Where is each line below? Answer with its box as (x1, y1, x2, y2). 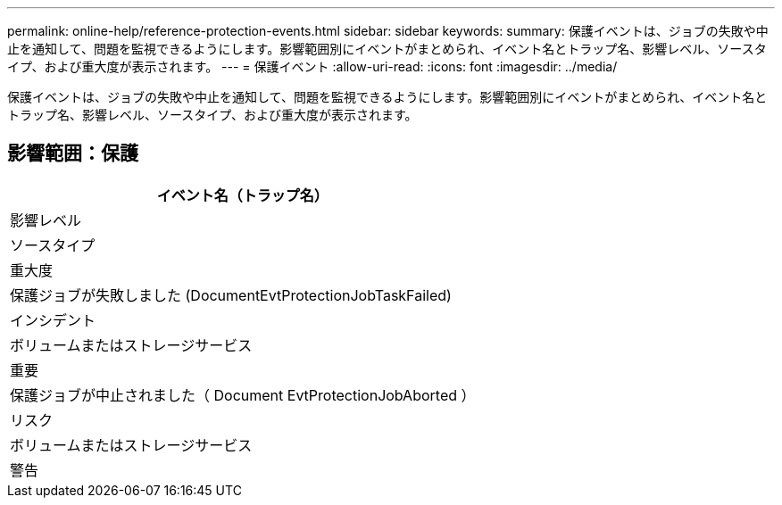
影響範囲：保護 (7, 142, 138, 165)
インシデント (10, 310, 96, 329)
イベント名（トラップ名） (156, 186, 329, 204)
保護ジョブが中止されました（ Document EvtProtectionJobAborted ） (10, 385, 476, 404)
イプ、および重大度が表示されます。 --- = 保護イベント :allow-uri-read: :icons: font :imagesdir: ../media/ (7, 59, 618, 74)
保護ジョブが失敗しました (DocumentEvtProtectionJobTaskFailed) (10, 286, 452, 304)
